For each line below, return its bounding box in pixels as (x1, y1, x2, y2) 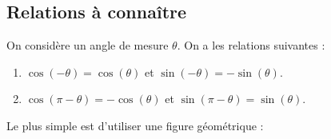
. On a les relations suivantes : (177, 37, 325, 54)
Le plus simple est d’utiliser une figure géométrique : (6, 117, 264, 133)
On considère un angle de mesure (6, 37, 169, 54)
